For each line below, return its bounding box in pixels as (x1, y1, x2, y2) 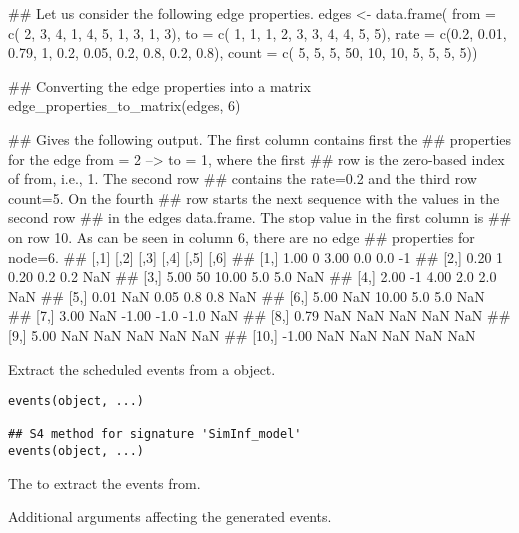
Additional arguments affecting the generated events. (8, 506, 332, 527)
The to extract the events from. (8, 472, 201, 493)
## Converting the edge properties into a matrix (8, 75, 311, 96)
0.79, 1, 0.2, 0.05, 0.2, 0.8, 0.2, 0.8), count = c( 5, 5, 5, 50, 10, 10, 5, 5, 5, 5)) (8, 42, 478, 63)
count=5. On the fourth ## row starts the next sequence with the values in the (8, 187, 500, 208)
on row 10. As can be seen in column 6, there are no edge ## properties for (8, 226, 475, 247)
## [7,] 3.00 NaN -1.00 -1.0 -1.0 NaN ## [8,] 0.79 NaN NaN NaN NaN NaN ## (8, 305, 511, 326)
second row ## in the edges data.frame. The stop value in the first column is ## (8, 207, 512, 228)
